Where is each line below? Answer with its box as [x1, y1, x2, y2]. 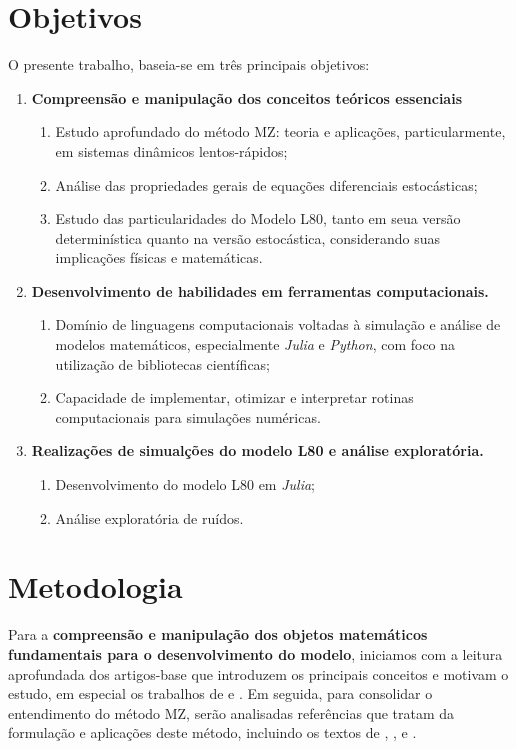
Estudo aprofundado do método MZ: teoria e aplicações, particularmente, [55, 121, 506, 142]
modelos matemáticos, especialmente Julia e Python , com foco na [55, 334, 456, 355]
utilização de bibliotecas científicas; [55, 353, 271, 374]
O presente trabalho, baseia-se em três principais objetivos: [8, 54, 370, 75]
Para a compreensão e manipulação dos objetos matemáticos [8, 624, 428, 645]
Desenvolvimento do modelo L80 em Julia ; [55, 474, 316, 495]
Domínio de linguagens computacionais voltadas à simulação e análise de [55, 314, 501, 335]
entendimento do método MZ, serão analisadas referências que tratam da [8, 702, 455, 723]
